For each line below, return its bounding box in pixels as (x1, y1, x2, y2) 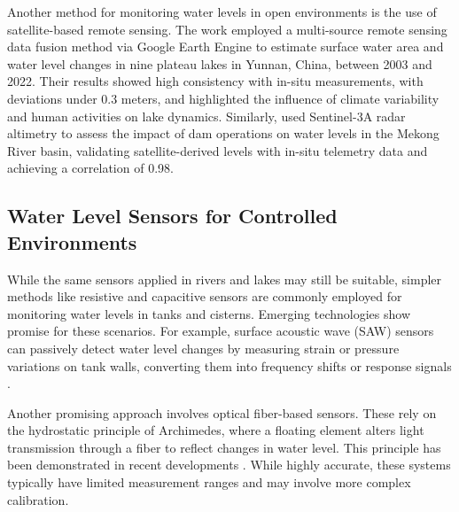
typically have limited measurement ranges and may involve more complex (7, 473, 411, 492)
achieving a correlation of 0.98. (7, 159, 174, 177)
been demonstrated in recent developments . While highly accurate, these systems (7, 455, 451, 474)
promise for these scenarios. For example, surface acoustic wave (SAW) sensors (7, 322, 434, 340)
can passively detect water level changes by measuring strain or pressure (7, 338, 400, 357)
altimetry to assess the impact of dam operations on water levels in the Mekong (7, 124, 440, 143)
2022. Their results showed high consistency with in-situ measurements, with (7, 72, 424, 90)
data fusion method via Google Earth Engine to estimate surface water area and (7, 37, 444, 56)
